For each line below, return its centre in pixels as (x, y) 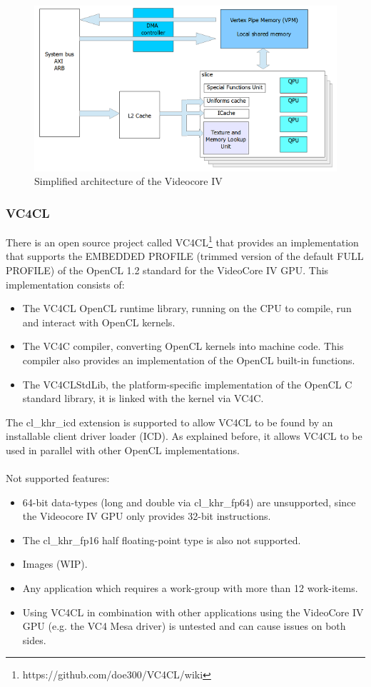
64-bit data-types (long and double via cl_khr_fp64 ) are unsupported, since (189, 502)
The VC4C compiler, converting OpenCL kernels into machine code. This (183, 346)
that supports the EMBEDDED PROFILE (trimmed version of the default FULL (185, 256)
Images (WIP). (55, 564)
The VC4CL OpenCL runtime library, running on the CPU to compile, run (187, 308)
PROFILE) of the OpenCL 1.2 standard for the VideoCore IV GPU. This (167, 270)
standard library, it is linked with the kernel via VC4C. (143, 398)
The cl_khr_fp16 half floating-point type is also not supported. (162, 540)
